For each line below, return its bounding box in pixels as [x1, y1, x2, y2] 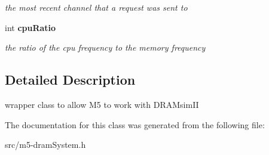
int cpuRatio [5, 21, 56, 33]
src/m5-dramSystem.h [5, 138, 86, 151]
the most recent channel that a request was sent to [5, 1, 188, 13]
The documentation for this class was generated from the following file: [5, 118, 265, 131]
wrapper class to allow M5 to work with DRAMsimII [5, 98, 199, 110]
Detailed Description [5, 70, 136, 89]
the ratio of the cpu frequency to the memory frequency [5, 41, 206, 54]
